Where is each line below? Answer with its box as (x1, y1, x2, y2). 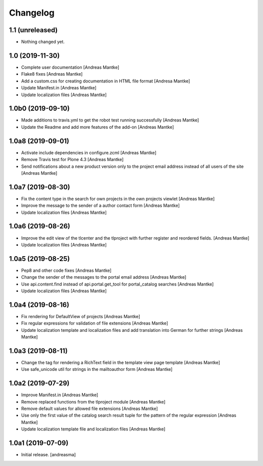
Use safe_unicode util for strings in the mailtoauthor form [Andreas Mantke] (21, 366, 173, 372)
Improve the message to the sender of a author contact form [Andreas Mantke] (21, 203, 180, 208)
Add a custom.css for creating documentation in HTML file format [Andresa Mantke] (21, 78, 190, 84)
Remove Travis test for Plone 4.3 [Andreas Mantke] (21, 157, 124, 162)
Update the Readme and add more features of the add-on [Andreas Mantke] (21, 124, 174, 130)
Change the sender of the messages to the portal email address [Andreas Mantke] (21, 274, 187, 280)
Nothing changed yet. (21, 39, 65, 45)
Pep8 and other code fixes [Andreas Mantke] (21, 267, 112, 273)
